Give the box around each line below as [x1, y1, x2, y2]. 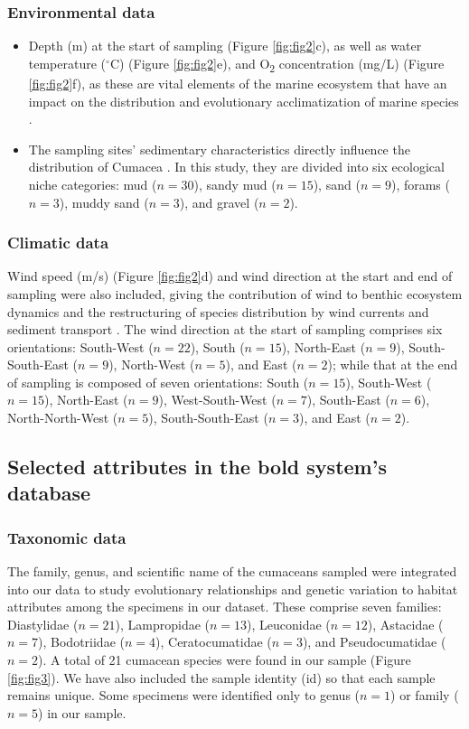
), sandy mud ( [193, 174, 277, 193]
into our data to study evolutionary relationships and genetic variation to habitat [7, 579, 458, 598]
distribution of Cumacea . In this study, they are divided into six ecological [28, 157, 445, 176]
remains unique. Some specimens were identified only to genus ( [7, 686, 361, 705]
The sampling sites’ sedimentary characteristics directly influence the [28, 139, 410, 158]
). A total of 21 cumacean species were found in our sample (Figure [38, 650, 411, 669]
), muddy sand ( [59, 192, 149, 211]
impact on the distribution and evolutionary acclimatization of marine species [28, 91, 459, 110]
